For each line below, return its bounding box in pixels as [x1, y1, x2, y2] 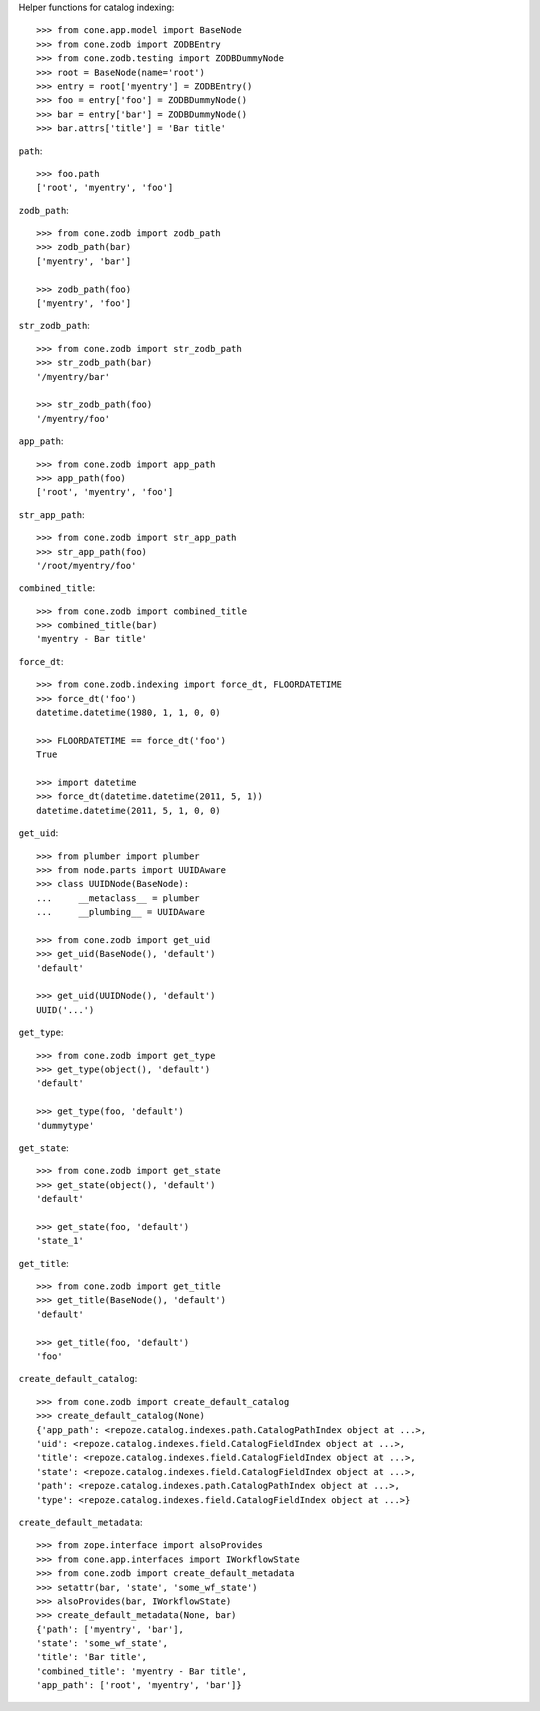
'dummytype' [36, 1120, 95, 1131]
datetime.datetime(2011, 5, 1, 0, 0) [36, 805, 222, 816]
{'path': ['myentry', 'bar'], [36, 1623, 185, 1635]
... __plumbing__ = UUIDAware [36, 906, 205, 918]
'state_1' [36, 1235, 84, 1247]
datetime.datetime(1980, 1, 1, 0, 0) [36, 707, 222, 719]
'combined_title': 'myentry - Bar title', [36, 1665, 248, 1677]
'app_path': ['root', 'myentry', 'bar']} [36, 1680, 242, 1691]
